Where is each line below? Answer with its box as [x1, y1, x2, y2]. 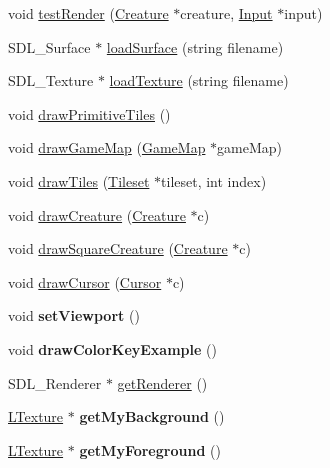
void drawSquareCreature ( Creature [8, 238, 228, 259]
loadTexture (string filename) [109, 70, 289, 91]
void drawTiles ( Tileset [8, 170, 150, 191]
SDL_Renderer [8, 372, 102, 393]
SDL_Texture [8, 70, 94, 91]
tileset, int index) [161, 170, 267, 191]
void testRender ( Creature [8, 3, 169, 23]
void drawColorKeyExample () [8, 338, 217, 359]
